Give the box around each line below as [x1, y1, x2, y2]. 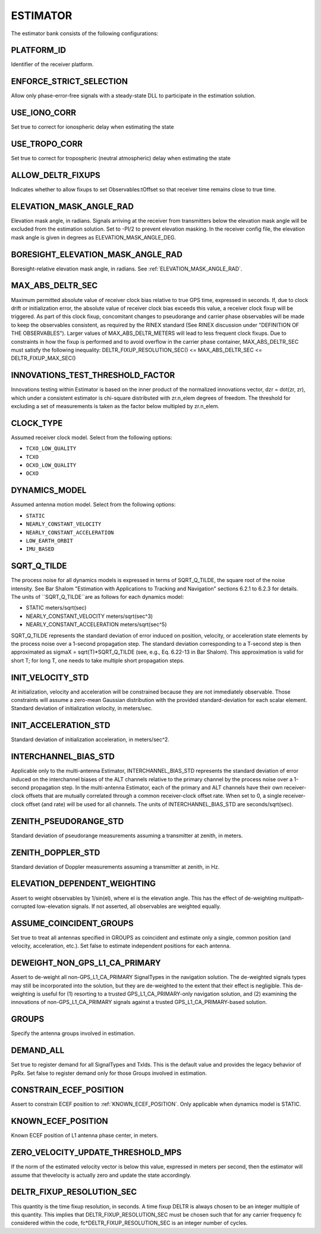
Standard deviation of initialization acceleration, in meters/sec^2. [11, 736, 169, 743]
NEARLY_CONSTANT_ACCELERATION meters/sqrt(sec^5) [26, 621, 167, 628]
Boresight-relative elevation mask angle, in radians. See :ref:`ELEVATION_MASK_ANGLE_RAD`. [11, 265, 243, 272]
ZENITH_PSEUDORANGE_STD [11, 816, 124, 826]
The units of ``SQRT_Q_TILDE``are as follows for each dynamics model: [11, 593, 184, 601]
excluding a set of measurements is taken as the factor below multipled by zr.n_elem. [11, 403, 220, 409]
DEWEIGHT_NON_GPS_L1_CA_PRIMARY [11, 958, 161, 968]
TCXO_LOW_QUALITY [26, 445, 77, 452]
